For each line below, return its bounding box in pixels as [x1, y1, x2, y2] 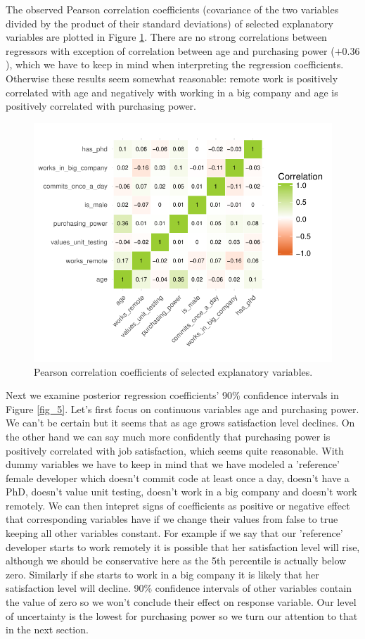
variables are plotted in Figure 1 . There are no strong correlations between [6, 30, 327, 44]
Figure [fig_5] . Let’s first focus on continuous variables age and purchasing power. [6, 401, 359, 416]
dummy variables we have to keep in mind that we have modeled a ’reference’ [6, 457, 340, 472]
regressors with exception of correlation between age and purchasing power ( [6, 43, 335, 58]
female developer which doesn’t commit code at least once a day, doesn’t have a [6, 470, 350, 485]
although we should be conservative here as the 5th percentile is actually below [6, 553, 347, 568]
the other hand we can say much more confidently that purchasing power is [6, 429, 331, 443]
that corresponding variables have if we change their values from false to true [6, 512, 338, 526]
